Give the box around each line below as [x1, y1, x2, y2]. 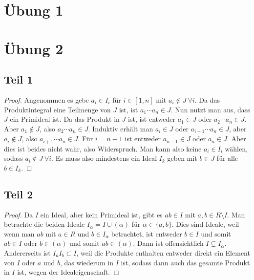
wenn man [4, 228, 35, 238]
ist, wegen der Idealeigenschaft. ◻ [17, 267, 119, 277]
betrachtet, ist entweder [111, 228, 182, 238]
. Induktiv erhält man [88, 123, 153, 133]
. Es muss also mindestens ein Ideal [51, 153, 157, 163]
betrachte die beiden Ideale [4, 219, 85, 229]
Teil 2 [4, 186, 33, 201]
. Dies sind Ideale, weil [171, 219, 239, 229]
